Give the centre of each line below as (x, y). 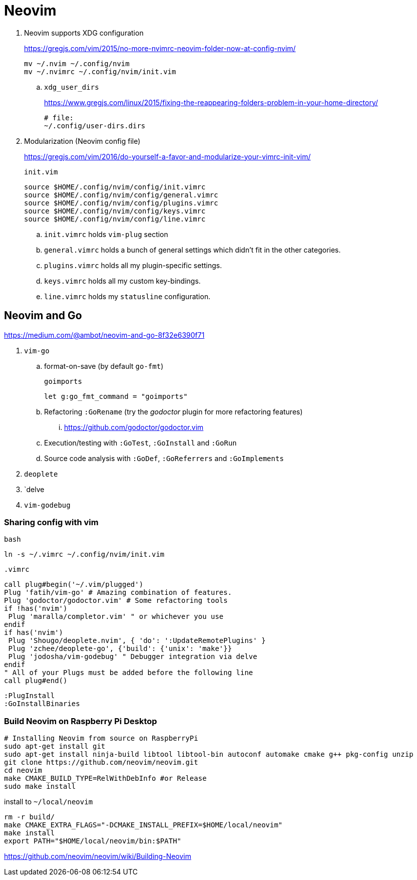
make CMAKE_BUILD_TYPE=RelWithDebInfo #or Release (105, 779)
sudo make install (40, 787)
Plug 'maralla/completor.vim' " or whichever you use (116, 617)
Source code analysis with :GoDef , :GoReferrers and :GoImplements (164, 458)
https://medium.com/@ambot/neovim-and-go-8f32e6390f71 (104, 335)
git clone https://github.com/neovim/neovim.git (101, 762)
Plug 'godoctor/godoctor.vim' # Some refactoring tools (116, 601)
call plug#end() (36, 681)
